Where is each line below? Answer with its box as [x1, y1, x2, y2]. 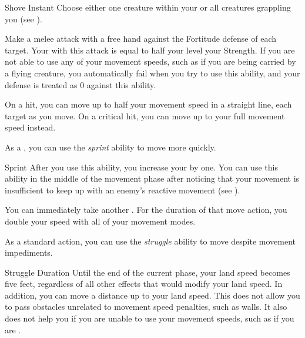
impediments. [5, 246, 53, 259]
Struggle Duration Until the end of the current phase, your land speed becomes [5, 266, 290, 278]
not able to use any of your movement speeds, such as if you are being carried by [5, 55, 296, 68]
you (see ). [5, 12, 42, 25]
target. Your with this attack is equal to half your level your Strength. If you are [5, 43, 295, 56]
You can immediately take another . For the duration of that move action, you [5, 203, 287, 216]
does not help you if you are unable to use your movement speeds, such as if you [5, 312, 294, 324]
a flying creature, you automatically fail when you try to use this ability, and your [5, 66, 300, 79]
